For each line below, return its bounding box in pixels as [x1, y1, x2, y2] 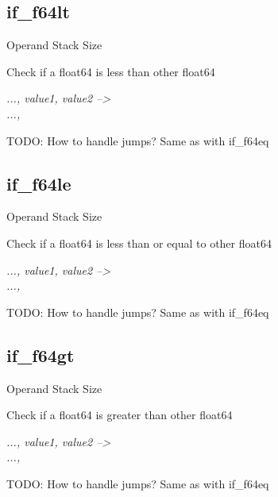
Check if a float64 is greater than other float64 [6, 406, 233, 423]
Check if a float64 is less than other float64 [6, 63, 215, 79]
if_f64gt [6, 342, 75, 367]
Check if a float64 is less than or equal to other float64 [6, 234, 272, 251]
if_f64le [6, 171, 71, 195]
